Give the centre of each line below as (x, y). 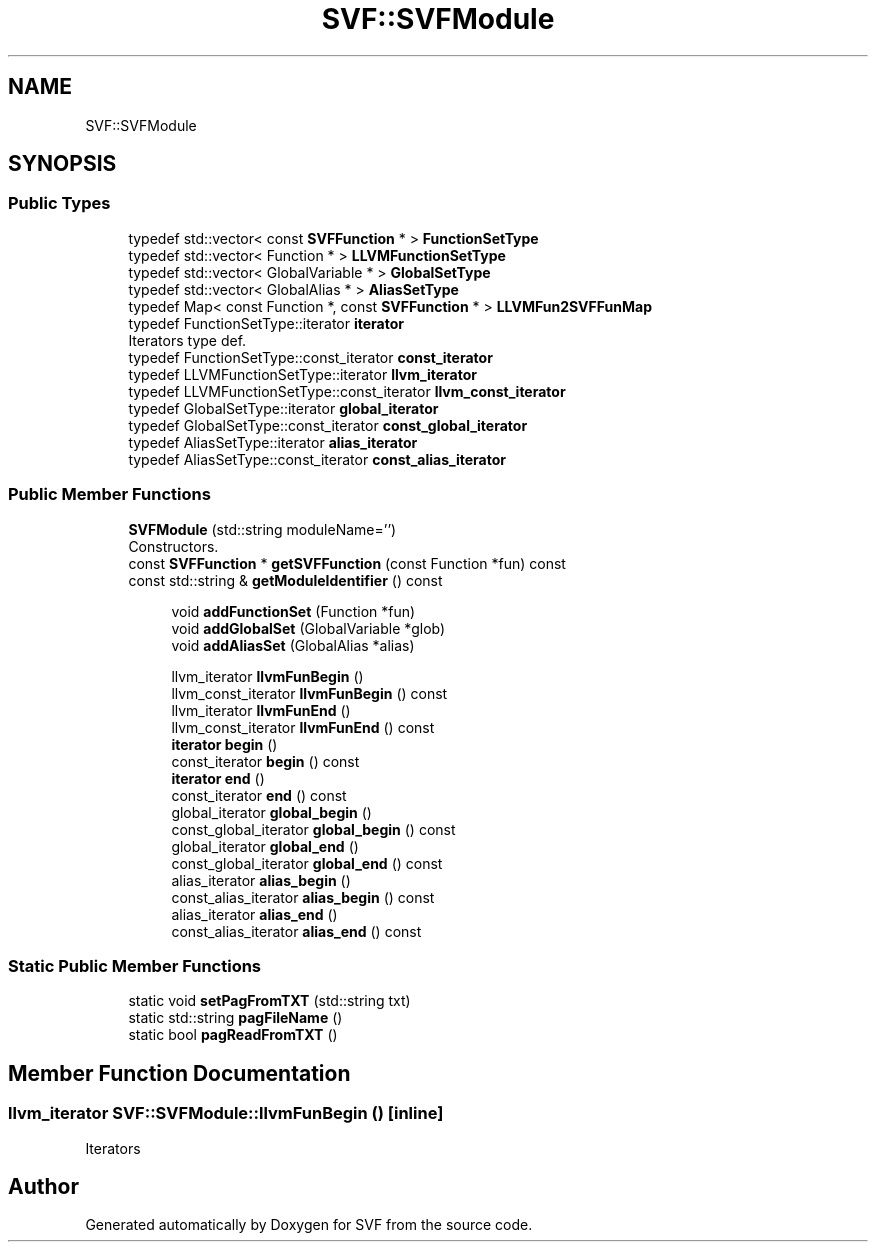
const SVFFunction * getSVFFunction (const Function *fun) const (347, 563)
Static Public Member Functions (135, 965)
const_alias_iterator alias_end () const (296, 931)
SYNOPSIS (62, 164)
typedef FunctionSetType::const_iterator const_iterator (310, 357)
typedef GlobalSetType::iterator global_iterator (283, 408)
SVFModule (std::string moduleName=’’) (262, 529)
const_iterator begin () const (265, 761)
